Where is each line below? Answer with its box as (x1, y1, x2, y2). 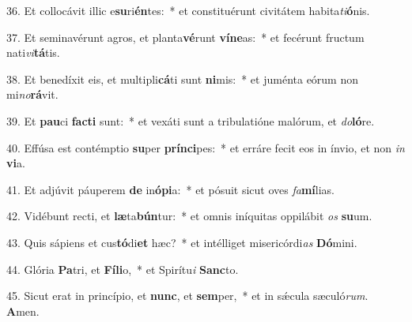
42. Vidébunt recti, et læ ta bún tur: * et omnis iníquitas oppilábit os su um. (6, 208, 372, 224)
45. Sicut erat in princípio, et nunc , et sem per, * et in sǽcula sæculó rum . (6, 287, 369, 304)
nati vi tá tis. (6, 44, 60, 61)
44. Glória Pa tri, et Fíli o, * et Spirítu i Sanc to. (6, 260, 239, 277)
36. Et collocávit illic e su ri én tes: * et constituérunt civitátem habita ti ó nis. (6, 2, 370, 18)
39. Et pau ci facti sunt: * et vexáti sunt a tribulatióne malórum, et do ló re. (6, 112, 375, 129)
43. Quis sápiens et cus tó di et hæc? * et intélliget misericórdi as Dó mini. (6, 234, 357, 250)
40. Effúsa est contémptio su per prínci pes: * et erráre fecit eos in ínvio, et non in (6, 139, 405, 155)
